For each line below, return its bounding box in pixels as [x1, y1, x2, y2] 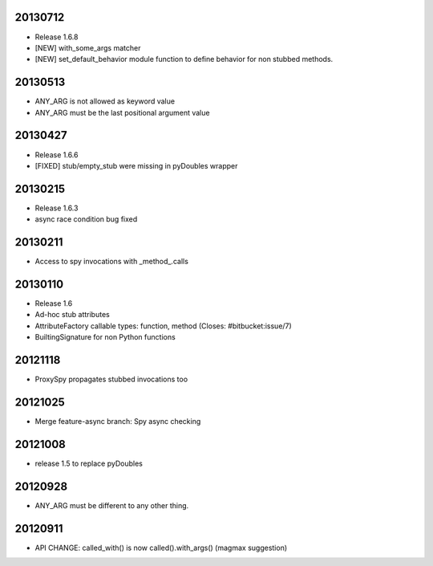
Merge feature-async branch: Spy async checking [34, 416, 201, 426]
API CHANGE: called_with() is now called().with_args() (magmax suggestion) [34, 543, 288, 552]
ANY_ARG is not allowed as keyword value [34, 96, 176, 106]
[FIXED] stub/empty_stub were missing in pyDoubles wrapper [34, 161, 238, 170]
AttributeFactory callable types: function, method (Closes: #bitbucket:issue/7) [34, 321, 292, 331]
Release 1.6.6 [34, 149, 79, 160]
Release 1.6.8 [34, 32, 79, 42]
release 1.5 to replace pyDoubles [34, 458, 144, 468]
